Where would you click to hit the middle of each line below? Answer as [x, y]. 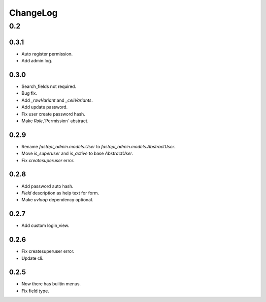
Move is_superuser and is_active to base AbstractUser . [77, 153]
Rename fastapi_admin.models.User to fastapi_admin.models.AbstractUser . [99, 146]
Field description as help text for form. [60, 193]
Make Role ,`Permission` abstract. [55, 121]
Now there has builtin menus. [51, 284]
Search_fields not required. [49, 86]
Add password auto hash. [47, 186]
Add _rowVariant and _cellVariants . [57, 100]
